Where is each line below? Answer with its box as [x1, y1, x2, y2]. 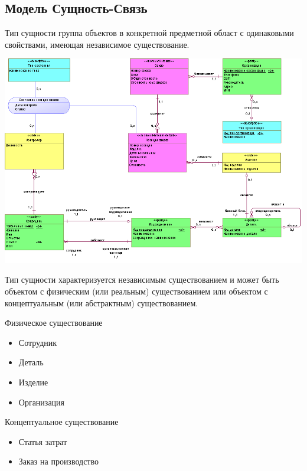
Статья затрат [18, 435, 67, 447]
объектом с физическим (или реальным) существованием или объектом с [5, 284, 268, 297]
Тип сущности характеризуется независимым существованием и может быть [5, 273, 279, 286]
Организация [18, 395, 65, 408]
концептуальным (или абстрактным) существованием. [5, 296, 198, 309]
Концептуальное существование [5, 416, 119, 428]
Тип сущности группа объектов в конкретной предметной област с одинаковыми [5, 27, 294, 39]
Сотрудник [18, 336, 57, 348]
